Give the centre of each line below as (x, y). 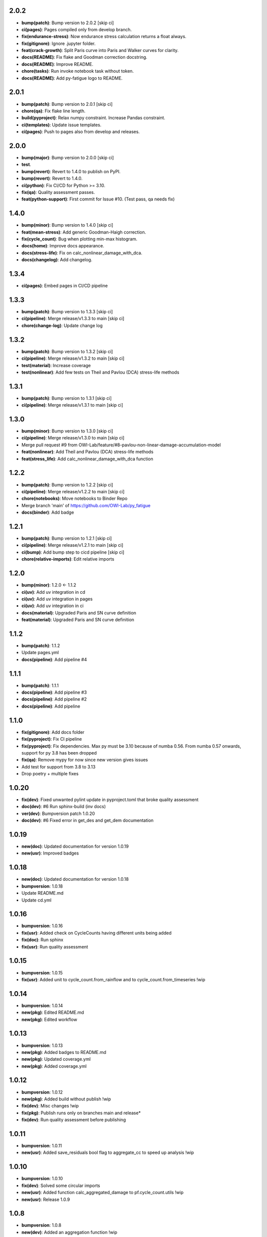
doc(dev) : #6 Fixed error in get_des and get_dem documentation (88, 820)
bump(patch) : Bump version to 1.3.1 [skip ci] (67, 398)
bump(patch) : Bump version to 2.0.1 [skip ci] (67, 104)
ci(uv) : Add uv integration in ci (53, 606)
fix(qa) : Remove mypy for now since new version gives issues (85, 760)
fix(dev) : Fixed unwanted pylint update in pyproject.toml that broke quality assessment (110, 800)
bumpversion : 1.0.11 (42, 1146)
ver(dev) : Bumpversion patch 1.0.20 (58, 813)
